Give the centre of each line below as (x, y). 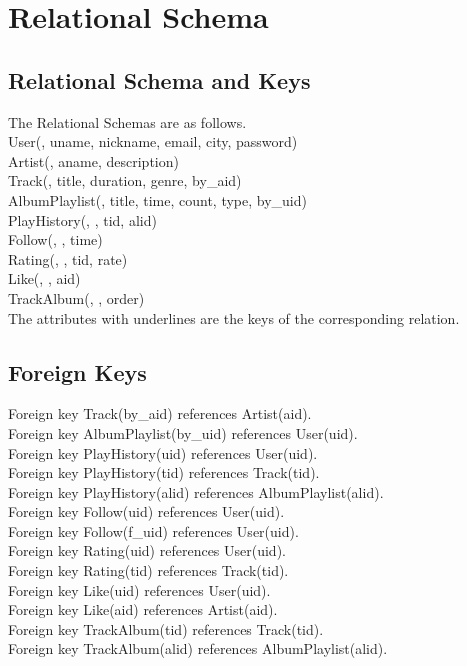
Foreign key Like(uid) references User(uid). (139, 589)
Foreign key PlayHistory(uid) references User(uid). (163, 452)
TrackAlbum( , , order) (76, 297)
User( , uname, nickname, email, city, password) (153, 141)
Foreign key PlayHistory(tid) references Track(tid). (164, 472)
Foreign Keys (77, 371)
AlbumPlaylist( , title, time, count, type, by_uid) (157, 199)
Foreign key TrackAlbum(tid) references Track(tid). (166, 628)
